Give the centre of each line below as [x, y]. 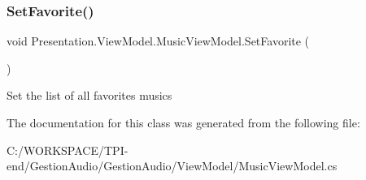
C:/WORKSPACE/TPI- [68, 150]
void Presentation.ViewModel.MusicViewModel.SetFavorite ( [158, 41]
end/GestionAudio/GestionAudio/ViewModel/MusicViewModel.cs [172, 166]
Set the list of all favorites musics [89, 95]
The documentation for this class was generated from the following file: [183, 122]
